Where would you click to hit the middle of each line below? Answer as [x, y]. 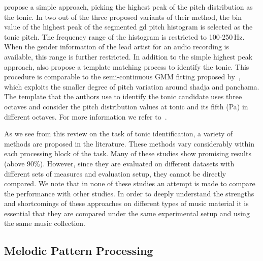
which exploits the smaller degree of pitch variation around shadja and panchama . [132, 86]
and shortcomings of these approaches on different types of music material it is [126, 203]
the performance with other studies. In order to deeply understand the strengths [129, 193]
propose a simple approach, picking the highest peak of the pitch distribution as [128, 7]
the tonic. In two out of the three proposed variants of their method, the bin [123, 17]
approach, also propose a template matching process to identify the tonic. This [127, 66]
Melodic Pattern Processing [79, 251]
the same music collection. [45, 223]
